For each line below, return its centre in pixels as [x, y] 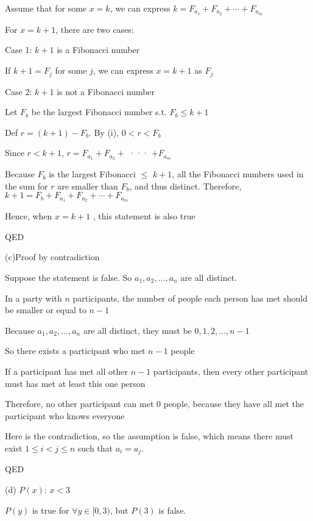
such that [95, 448]
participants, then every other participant [231, 371]
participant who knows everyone [65, 415]
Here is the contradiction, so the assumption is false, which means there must [149, 436]
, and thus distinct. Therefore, [185, 186]
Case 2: [19, 91]
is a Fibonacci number [98, 50]
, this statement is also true [144, 216]
